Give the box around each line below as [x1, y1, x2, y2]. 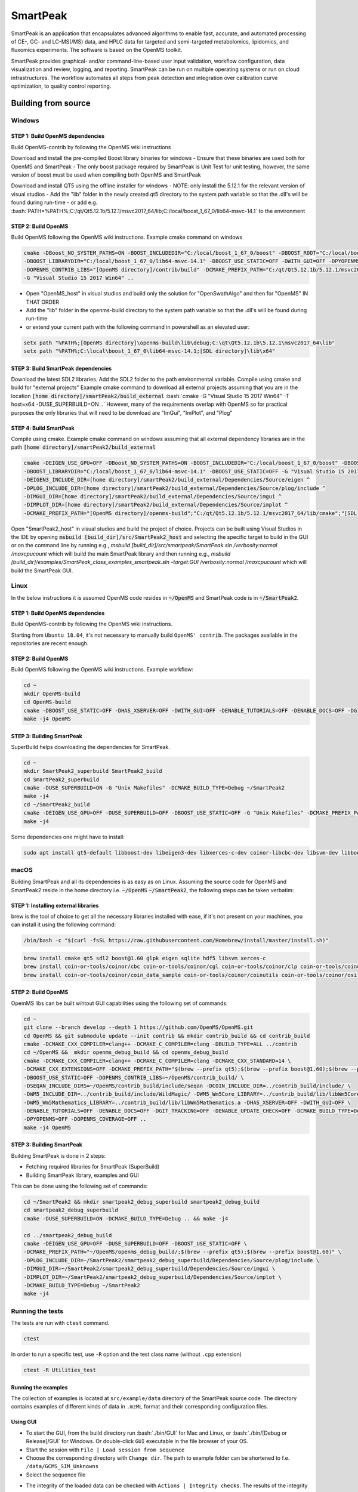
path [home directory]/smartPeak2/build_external [11, 443, 156, 451]
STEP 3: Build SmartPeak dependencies [11, 365, 112, 372]
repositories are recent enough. [11, 639, 89, 647]
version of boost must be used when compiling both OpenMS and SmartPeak [11, 171, 201, 178]
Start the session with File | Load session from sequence [26, 1446, 185, 1453]
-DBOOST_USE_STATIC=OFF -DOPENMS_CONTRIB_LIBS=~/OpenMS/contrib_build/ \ [23, 1074, 244, 1081]
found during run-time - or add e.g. [11, 199, 98, 206]
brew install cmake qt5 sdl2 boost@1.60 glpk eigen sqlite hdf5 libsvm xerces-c [23, 955, 266, 962]
